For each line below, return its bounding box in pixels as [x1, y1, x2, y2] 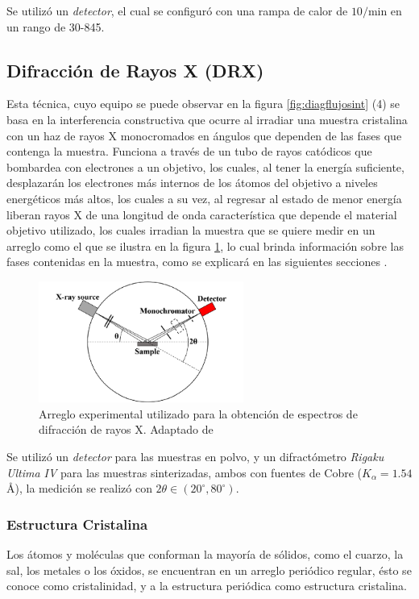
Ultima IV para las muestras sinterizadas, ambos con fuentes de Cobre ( [6, 464, 363, 480]
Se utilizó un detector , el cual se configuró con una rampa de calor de [6, 2, 348, 19]
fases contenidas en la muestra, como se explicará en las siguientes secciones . [6, 253, 388, 270]
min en [367, 2, 402, 19]
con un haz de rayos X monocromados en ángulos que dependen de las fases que [6, 127, 402, 144]
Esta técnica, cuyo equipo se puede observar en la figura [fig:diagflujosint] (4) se [6, 95, 400, 112]
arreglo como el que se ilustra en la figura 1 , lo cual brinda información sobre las [6, 237, 404, 254]
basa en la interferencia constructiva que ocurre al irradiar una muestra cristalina [6, 110, 408, 127]
